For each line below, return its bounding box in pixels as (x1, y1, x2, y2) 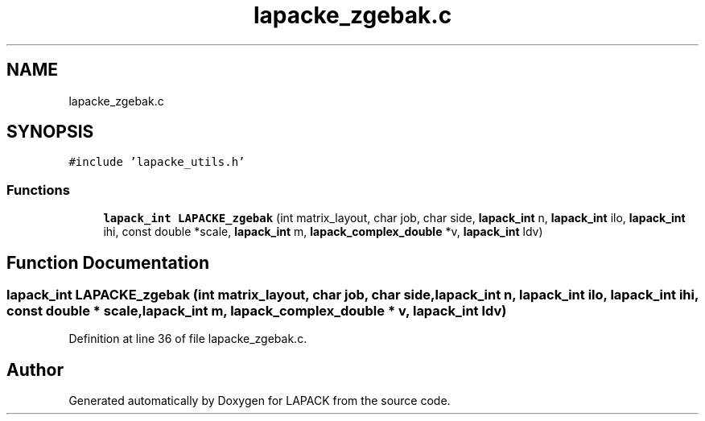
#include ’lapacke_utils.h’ (68, 155, 245, 169)
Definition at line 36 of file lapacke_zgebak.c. (68, 332, 307, 346)
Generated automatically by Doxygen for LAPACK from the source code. (68, 394, 451, 408)
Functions (6, 181, 70, 198)
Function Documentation (6, 252, 209, 273)
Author (6, 359, 64, 380)
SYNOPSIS (6, 122, 94, 142)
